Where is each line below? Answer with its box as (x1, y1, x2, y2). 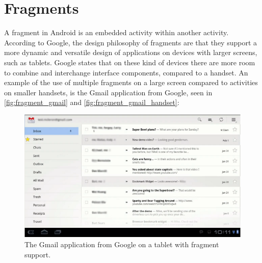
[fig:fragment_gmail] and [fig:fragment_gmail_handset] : (4, 97, 179, 108)
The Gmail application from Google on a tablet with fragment (24, 239, 219, 249)
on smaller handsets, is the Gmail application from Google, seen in (4, 87, 213, 97)
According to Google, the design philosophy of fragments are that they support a (4, 37, 257, 47)
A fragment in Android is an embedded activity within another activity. (4, 27, 229, 38)
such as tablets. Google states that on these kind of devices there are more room (4, 57, 255, 67)
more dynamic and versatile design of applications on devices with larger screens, (4, 47, 257, 58)
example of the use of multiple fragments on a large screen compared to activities (4, 77, 258, 88)
